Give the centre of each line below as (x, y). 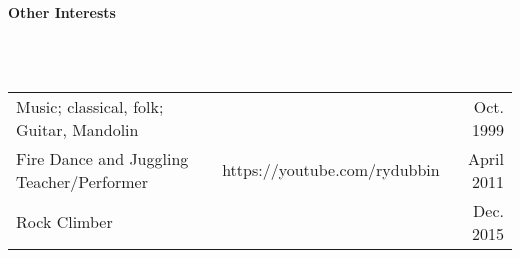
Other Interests (62, 12)
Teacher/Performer (82, 181)
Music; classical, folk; (90, 106)
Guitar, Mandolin (77, 129)
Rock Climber (64, 222)
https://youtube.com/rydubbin (331, 170)
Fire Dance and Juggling (102, 158)
